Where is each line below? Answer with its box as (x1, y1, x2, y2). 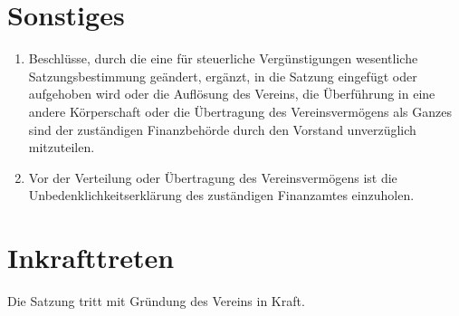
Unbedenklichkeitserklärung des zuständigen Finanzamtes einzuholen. (28, 186, 415, 205)
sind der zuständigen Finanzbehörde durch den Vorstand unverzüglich (28, 120, 416, 139)
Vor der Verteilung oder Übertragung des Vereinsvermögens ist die (28, 168, 397, 187)
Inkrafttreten (7, 239, 175, 276)
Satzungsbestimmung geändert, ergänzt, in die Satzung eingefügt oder (28, 66, 417, 85)
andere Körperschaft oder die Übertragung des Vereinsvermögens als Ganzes (28, 101, 452, 120)
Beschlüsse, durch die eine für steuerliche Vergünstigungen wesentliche (28, 49, 418, 68)
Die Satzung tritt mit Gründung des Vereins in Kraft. (7, 292, 305, 310)
